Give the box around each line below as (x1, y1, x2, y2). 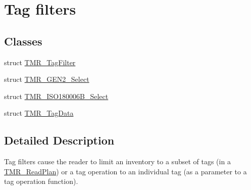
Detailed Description (4, 132, 115, 148)
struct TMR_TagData (4, 108, 74, 118)
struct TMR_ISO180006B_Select (4, 90, 109, 101)
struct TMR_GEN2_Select (4, 74, 89, 84)
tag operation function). (4, 176, 78, 186)
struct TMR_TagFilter (4, 57, 76, 67)
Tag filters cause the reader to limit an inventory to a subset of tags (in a (4, 156, 231, 167)
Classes (4, 33, 42, 49)
